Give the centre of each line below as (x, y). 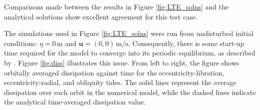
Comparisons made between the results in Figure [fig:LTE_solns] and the (116, 6)
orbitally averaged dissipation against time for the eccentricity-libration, (114, 72)
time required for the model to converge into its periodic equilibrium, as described (130, 53)
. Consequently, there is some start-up (186, 43)
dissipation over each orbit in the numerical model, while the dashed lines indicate (130, 92)
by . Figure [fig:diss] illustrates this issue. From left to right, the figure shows (122, 62)
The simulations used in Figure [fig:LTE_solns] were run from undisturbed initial (129, 33)
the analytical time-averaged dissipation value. (75, 102)
